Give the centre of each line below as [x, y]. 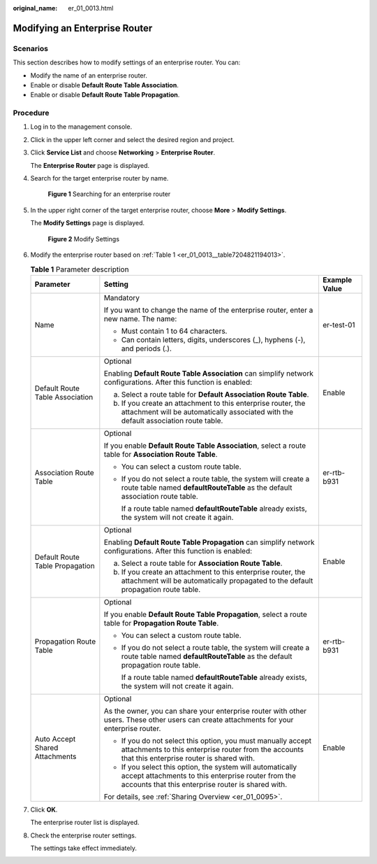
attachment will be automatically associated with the [207, 411]
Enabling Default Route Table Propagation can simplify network [209, 542]
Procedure [31, 113]
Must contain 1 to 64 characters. [174, 331]
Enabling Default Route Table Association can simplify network [209, 373]
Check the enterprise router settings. [83, 835]
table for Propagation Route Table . [161, 623]
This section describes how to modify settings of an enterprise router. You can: [127, 62]
